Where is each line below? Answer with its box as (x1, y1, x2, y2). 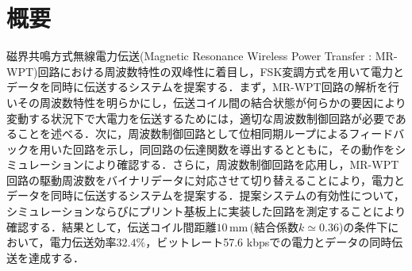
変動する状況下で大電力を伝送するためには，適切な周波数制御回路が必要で (6, 109, 395, 126)
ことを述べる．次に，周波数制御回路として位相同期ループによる (17, 125, 349, 142)
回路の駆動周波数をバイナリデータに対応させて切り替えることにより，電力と (6, 171, 406, 188)
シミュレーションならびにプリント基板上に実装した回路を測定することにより (6, 203, 406, 219)
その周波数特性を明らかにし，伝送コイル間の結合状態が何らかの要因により (17, 94, 406, 110)
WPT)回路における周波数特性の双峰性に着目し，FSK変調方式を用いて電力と (6, 63, 404, 79)
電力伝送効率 (49, 234, 117, 250)
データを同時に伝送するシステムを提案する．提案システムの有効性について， (6, 187, 405, 204)
